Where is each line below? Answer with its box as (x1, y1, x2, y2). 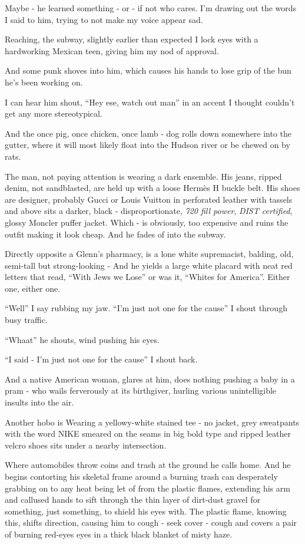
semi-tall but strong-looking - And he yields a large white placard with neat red (5, 259, 293, 271)
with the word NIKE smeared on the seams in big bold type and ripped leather (5, 427, 291, 440)
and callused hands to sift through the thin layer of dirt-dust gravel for (5, 493, 261, 506)
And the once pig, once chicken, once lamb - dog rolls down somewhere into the (5, 127, 292, 139)
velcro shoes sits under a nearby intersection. (5, 439, 167, 451)
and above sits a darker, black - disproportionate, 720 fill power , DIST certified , (5, 205, 293, 217)
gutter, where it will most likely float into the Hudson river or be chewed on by (5, 139, 290, 151)
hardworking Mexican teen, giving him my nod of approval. (5, 44, 219, 57)
